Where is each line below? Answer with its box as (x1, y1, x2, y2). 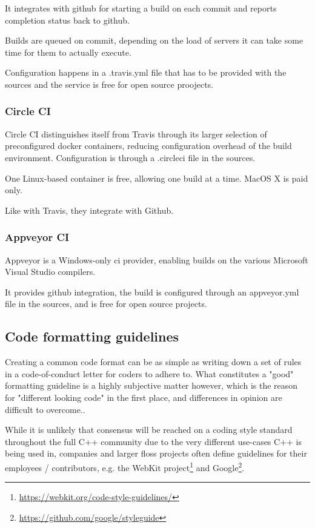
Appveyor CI (5, 229, 70, 245)
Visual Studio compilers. (5, 265, 96, 278)
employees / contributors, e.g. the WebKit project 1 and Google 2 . (5, 459, 245, 474)
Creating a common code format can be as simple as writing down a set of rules (5, 355, 302, 368)
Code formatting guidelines (5, 327, 179, 346)
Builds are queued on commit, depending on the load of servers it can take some (5, 34, 303, 47)
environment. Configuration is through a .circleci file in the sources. (5, 151, 256, 163)
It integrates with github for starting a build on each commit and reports (5, 2, 277, 14)
